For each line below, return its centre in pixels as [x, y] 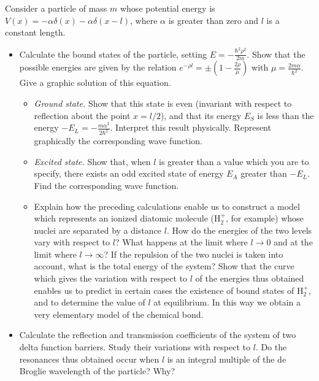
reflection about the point [82, 115]
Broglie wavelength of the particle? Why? [97, 371]
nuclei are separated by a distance [98, 230]
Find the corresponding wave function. [106, 185]
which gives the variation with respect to [111, 278]
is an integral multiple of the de [227, 359]
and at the [293, 242]
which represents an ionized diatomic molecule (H [127, 218]
